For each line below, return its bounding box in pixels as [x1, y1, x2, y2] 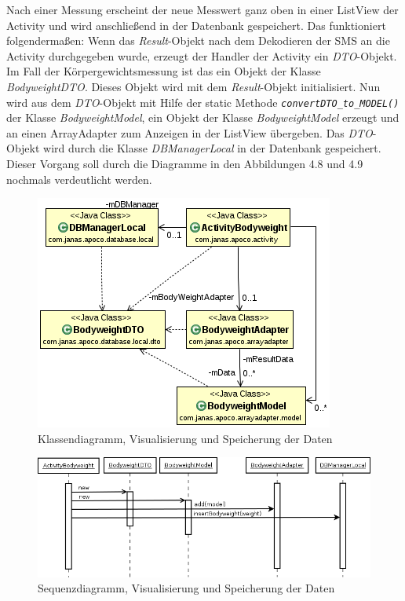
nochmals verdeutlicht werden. [6, 170, 152, 187]
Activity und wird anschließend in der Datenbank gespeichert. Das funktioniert [6, 16, 386, 33]
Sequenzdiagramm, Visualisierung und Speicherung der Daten [38, 580, 335, 596]
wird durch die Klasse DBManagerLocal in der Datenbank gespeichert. [43, 140, 381, 156]
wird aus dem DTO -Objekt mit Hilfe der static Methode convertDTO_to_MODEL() [6, 93, 400, 110]
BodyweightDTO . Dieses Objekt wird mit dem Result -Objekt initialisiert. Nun [6, 78, 381, 94]
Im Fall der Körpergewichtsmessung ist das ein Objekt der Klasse [6, 63, 321, 79]
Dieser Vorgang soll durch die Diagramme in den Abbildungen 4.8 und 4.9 [6, 156, 363, 171]
